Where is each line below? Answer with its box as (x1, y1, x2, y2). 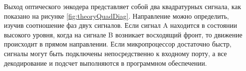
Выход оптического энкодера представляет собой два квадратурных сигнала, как (4, 1, 241, 11)
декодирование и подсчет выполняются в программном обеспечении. (4, 58, 207, 68)
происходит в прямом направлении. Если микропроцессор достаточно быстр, (4, 39, 231, 49)
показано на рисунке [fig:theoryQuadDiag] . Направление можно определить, (4, 11, 229, 21)
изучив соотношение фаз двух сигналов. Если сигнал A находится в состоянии (4, 20, 237, 30)
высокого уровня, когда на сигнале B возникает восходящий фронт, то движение (4, 29, 243, 39)
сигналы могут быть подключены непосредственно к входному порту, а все (4, 48, 227, 58)
